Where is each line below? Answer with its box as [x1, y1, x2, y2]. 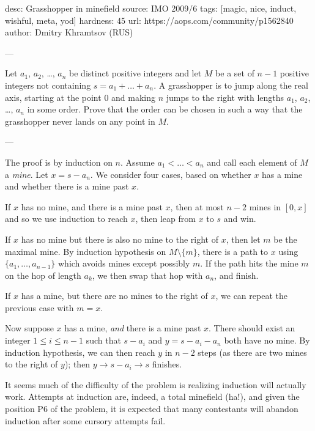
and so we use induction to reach [5, 212, 128, 225]
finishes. [152, 358, 182, 370]
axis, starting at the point [5, 90, 102, 103]
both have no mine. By [224, 334, 310, 347]
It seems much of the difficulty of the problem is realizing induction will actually [5, 378, 306, 391]
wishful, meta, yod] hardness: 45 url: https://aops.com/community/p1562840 [5, 13, 294, 26]
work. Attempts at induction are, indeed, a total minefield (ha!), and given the [5, 390, 300, 403]
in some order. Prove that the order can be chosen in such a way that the [27, 103, 303, 116]
